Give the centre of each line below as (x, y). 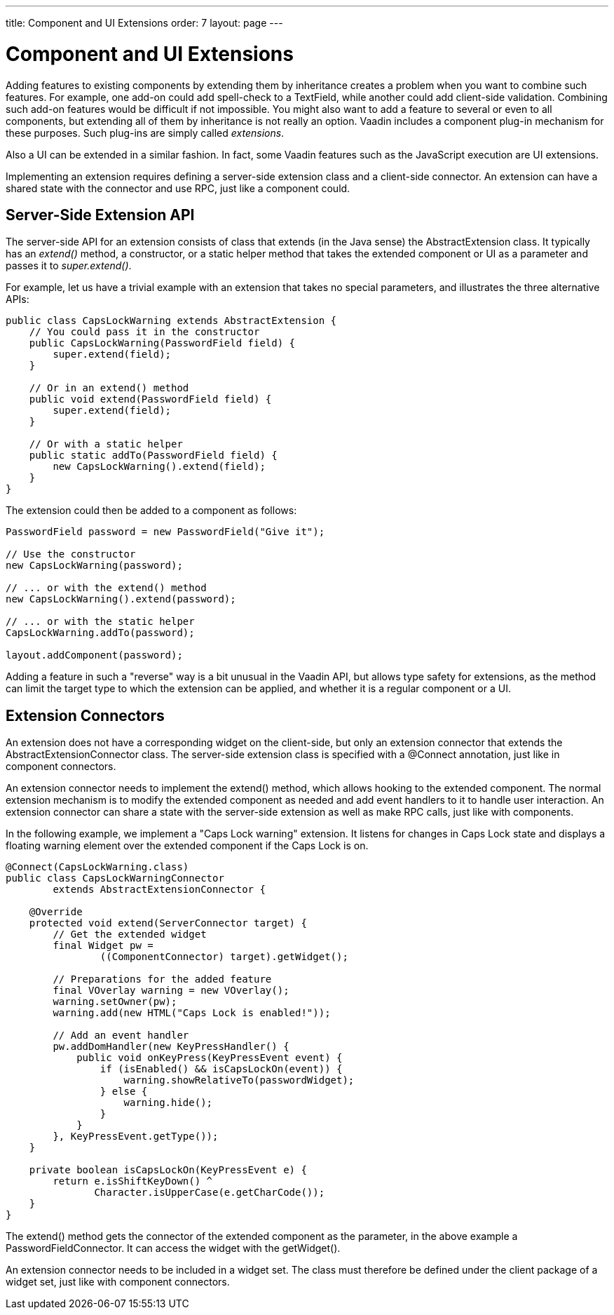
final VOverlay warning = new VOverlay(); (171, 991)
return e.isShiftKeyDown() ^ (133, 1181)
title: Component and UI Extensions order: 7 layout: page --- (144, 23)
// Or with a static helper (106, 444)
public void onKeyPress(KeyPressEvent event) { (210, 1058)
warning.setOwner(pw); (115, 1002)
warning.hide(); (168, 1103)
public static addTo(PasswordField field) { (153, 456)
